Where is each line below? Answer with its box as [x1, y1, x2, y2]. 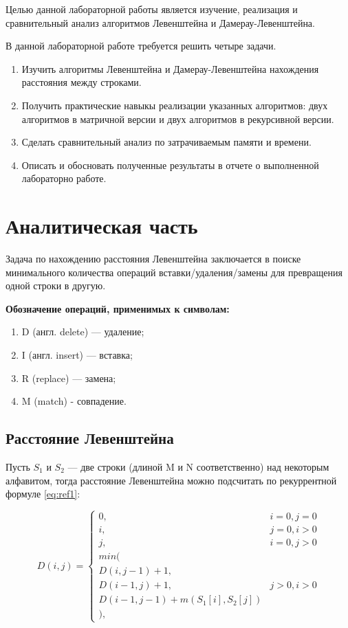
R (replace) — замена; [21, 370, 116, 385]
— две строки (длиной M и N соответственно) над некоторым [67, 460, 329, 474]
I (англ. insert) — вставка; [21, 348, 133, 362]
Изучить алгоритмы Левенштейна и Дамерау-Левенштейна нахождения [21, 61, 319, 76]
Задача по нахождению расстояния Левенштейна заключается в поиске [6, 251, 301, 266]
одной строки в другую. [6, 278, 106, 293]
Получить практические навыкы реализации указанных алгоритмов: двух [21, 98, 328, 112]
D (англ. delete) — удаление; [21, 324, 144, 339]
